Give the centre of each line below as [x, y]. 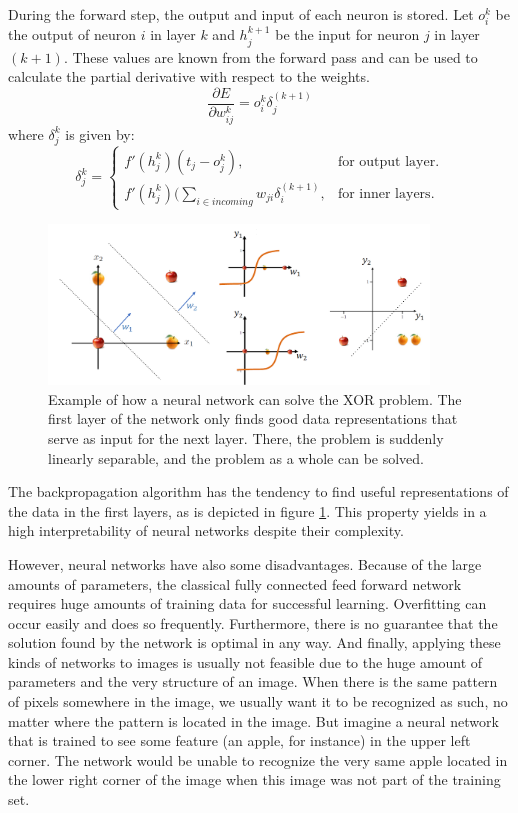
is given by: [100, 133]
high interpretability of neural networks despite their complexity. [206, 530]
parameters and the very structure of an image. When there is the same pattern [253, 681]
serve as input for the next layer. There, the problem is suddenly [246, 437]
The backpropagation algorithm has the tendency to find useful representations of [258, 491]
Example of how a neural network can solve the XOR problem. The [255, 398]
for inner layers [384, 193]
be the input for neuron [347, 34]
